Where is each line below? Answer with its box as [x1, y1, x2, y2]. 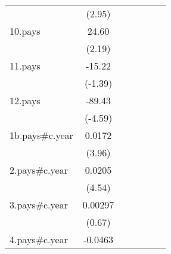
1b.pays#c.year [10, 128, 73, 142]
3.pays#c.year [10, 198, 68, 211]
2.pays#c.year [10, 163, 68, 177]
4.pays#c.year [10, 232, 68, 246]
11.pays [10, 59, 41, 72]
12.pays [10, 93, 41, 107]
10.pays [10, 24, 41, 38]
